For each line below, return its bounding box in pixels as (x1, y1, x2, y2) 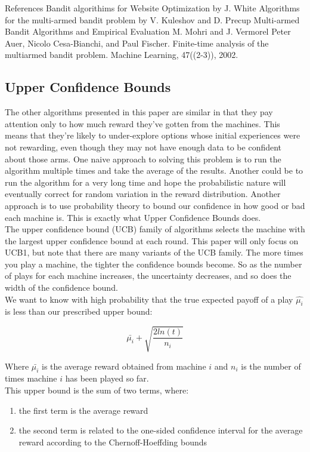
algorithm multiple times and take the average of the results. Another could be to (5, 164, 303, 177)
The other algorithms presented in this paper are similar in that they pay (5, 106, 273, 118)
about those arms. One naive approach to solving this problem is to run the (5, 152, 281, 165)
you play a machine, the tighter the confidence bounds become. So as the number (5, 257, 302, 270)
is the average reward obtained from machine (42, 359, 206, 372)
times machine (5, 372, 57, 385)
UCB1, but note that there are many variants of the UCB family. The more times (5, 246, 303, 259)
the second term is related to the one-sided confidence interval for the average (18, 424, 303, 436)
